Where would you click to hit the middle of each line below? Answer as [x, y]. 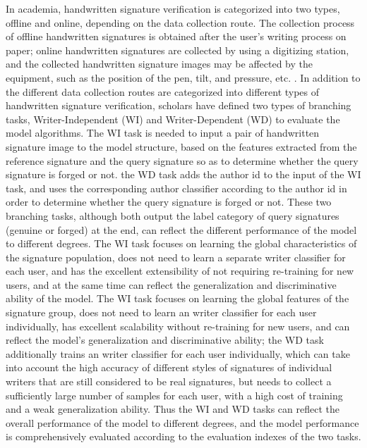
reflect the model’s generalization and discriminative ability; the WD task [165, 340]
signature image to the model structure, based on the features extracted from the [181, 146]
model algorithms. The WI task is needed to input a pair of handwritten [163, 133]
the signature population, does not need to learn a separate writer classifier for [176, 257]
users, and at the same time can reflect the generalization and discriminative [171, 284]
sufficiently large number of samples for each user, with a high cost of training [174, 395]
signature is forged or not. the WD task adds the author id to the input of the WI [183, 174]
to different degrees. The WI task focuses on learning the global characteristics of [181, 243]
